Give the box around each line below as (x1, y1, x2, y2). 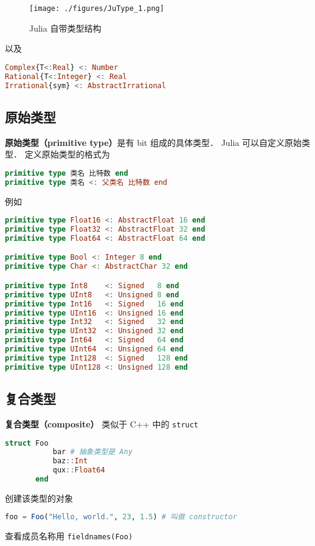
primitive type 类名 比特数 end (5, 168, 128, 178)
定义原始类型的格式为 (24, 148, 110, 161)
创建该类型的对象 (5, 491, 73, 504)
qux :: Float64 (52, 466, 105, 475)
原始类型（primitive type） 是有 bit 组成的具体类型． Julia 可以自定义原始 (5, 136, 302, 148)
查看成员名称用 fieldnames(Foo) (5, 530, 133, 542)
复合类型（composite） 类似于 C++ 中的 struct (5, 417, 199, 430)
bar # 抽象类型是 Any (52, 448, 133, 457)
